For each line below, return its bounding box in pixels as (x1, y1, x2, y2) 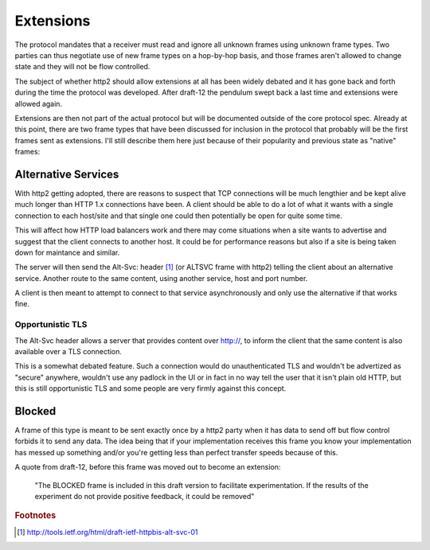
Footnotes (14, 510, 57, 521)
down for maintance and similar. (14, 248, 120, 257)
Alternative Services (14, 167, 119, 181)
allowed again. (14, 99, 63, 108)
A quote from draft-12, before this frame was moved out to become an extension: (14, 462, 281, 472)
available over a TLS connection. (14, 347, 123, 357)
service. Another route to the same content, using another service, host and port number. (14, 273, 308, 283)
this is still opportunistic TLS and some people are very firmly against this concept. (14, 384, 287, 393)
